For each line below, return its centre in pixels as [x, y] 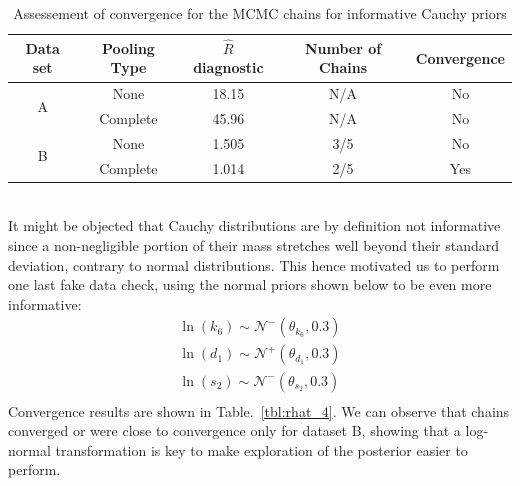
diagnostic [228, 67]
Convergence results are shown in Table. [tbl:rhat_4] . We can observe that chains [259, 410]
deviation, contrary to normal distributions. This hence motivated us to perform [254, 264]
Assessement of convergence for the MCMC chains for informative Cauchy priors [260, 13]
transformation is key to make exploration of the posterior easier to [261, 449]
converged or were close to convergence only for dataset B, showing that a [234, 430]
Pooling [128, 47]
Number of [343, 47]
